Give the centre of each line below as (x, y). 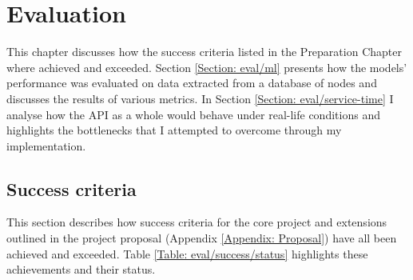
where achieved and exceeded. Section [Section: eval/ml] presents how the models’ (207, 67)
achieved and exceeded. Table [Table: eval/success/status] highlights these (187, 253)
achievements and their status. (81, 269)
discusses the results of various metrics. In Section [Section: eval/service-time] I (200, 98)
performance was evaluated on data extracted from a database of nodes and (192, 83)
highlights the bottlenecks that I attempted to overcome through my (174, 130)
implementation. (46, 145)
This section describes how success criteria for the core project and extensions (197, 222)
